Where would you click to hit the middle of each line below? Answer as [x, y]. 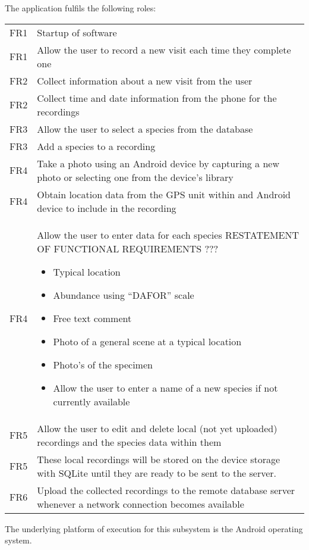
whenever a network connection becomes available [141, 504]
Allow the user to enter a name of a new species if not [165, 387]
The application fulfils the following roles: [81, 8]
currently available [92, 401]
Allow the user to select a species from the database [145, 129]
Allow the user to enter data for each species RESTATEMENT [168, 235]
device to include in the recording [107, 208]
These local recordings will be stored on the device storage [159, 459]
